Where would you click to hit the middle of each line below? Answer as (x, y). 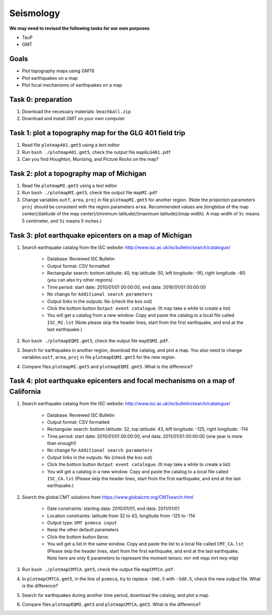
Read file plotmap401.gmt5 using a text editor (71, 145)
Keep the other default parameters (83, 530)
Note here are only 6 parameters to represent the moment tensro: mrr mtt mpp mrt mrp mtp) (143, 558)
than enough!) (62, 443)
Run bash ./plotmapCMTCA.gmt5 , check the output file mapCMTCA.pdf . (98, 570)
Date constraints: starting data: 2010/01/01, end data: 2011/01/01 (113, 509)
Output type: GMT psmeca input (82, 523)
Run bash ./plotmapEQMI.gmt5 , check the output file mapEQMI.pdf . (96, 341)
